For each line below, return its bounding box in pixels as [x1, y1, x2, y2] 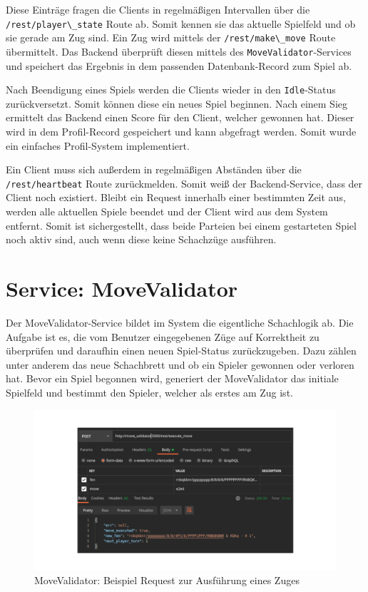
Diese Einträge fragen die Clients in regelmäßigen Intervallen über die [6, 2, 310, 16]
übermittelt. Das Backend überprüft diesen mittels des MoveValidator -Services [6, 44, 352, 58]
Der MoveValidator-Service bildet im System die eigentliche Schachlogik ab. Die [6, 315, 354, 330]
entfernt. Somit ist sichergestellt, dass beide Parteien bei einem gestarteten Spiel [6, 218, 357, 233]
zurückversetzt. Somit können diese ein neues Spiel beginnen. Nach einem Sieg [6, 96, 348, 111]
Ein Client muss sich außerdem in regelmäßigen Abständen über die [6, 162, 302, 177]
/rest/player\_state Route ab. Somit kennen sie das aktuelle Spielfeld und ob [6, 16, 356, 31]
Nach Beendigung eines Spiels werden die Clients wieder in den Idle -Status [6, 82, 336, 97]
